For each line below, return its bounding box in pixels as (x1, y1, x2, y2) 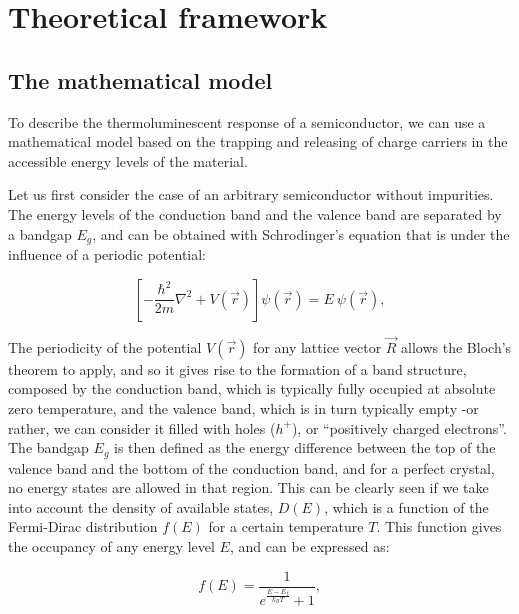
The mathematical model (8, 64, 273, 95)
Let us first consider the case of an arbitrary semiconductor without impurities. (8, 184, 494, 205)
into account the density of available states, (8, 496, 274, 517)
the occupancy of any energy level (8, 536, 215, 557)
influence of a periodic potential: (8, 244, 207, 264)
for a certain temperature (208, 516, 364, 537)
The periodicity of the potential (8, 336, 202, 357)
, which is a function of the (324, 496, 489, 517)
